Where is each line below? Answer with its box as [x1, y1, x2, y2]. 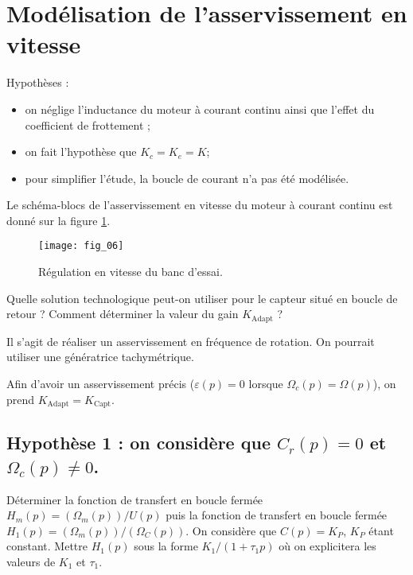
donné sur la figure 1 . [6, 212, 111, 228]
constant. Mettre [6, 538, 88, 554]
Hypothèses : [6, 74, 69, 91]
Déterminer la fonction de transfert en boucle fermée [6, 491, 263, 507]
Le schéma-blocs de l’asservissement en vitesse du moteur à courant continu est [6, 196, 393, 213]
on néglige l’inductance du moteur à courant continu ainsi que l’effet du [25, 100, 375, 117]
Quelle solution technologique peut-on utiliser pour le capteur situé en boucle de [6, 289, 398, 306]
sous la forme [134, 538, 198, 554]
